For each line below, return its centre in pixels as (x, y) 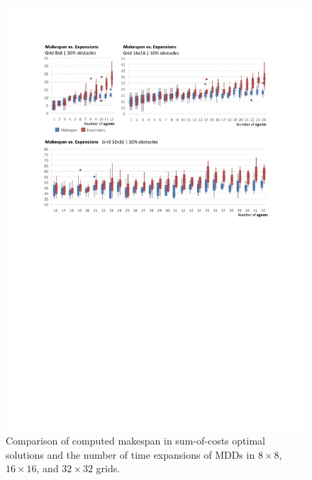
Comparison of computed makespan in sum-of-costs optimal (135, 441)
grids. (108, 468)
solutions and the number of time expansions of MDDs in (130, 454)
